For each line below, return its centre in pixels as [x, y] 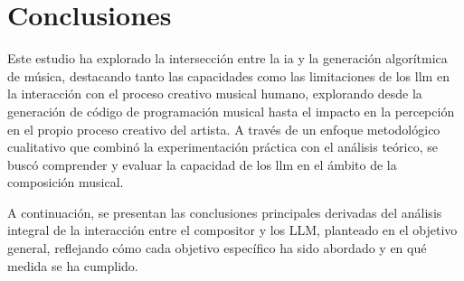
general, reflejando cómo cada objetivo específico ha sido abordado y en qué [217, 248]
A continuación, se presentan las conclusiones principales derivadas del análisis [225, 212]
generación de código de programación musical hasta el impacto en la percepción [231, 111]
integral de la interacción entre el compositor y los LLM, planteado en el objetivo [232, 230]
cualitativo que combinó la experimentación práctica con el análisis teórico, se [223, 147]
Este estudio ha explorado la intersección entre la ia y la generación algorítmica [227, 58]
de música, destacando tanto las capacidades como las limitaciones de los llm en [228, 75]
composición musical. [66, 182]
